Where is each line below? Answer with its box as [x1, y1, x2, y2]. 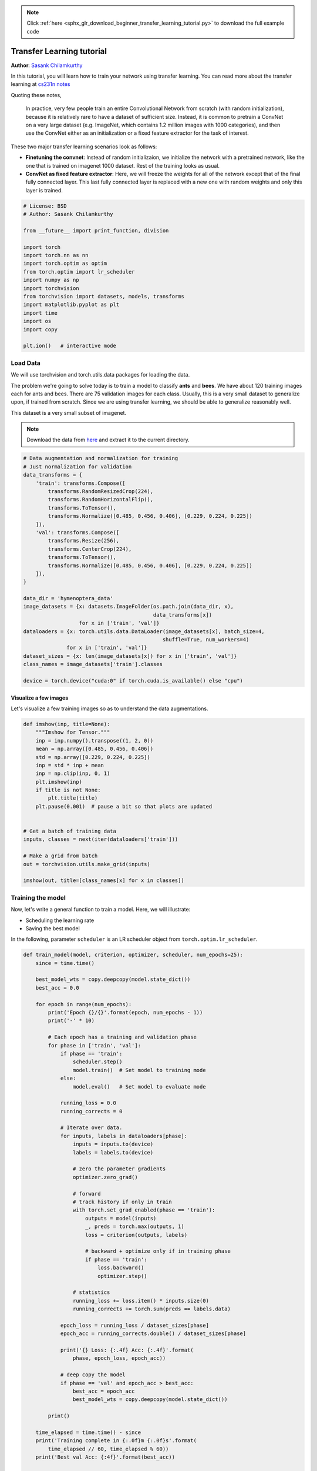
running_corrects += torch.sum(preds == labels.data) [72, 1306, 231, 1312]
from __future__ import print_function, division [23, 227, 169, 234]
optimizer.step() [97, 1273, 147, 1279]
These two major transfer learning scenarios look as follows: [11, 143, 157, 150]
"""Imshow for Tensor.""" [35, 729, 110, 735]
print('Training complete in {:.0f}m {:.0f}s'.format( [35, 1437, 197, 1444]
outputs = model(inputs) [85, 1215, 157, 1222]
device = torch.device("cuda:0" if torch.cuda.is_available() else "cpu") [23, 677, 244, 684]
